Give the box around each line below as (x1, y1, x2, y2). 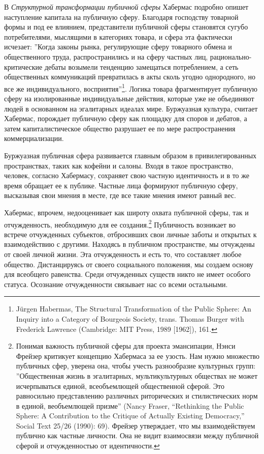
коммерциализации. (4, 133, 64, 144)
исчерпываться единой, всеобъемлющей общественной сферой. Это (16, 380, 225, 391)
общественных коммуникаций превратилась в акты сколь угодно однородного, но (4, 71, 255, 82)
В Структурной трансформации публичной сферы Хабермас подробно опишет (4, 2, 249, 12)
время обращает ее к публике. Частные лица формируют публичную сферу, (4, 180, 238, 190)
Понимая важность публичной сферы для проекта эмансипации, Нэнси (16, 340, 236, 351)
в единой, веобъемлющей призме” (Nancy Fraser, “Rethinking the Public (16, 400, 244, 411)
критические (4, 61, 43, 72)
